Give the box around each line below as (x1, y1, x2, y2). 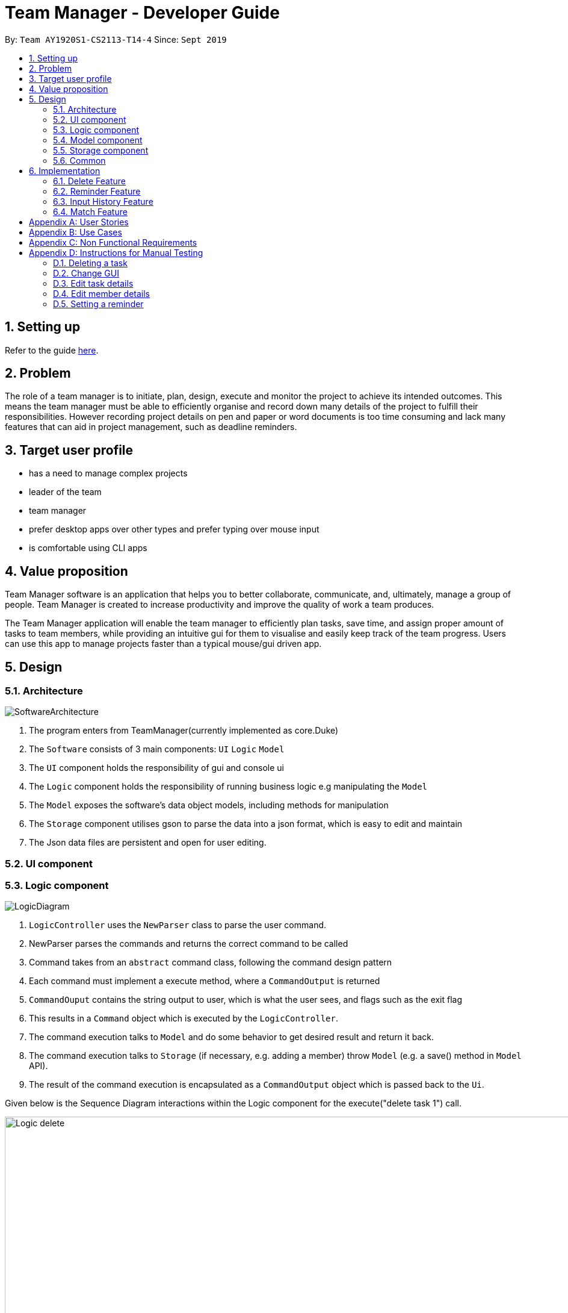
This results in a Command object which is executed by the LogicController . (29, 1013, 338, 1024)
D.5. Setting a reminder (53, 298, 144, 309)
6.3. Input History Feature (53, 196, 153, 207)
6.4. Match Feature (53, 206, 128, 217)
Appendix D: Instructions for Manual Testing (29, 247, 203, 258)
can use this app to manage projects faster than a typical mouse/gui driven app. (5, 638, 322, 649)
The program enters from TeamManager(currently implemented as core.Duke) (29, 725, 339, 736)
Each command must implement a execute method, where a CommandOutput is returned (29, 976, 380, 987)
